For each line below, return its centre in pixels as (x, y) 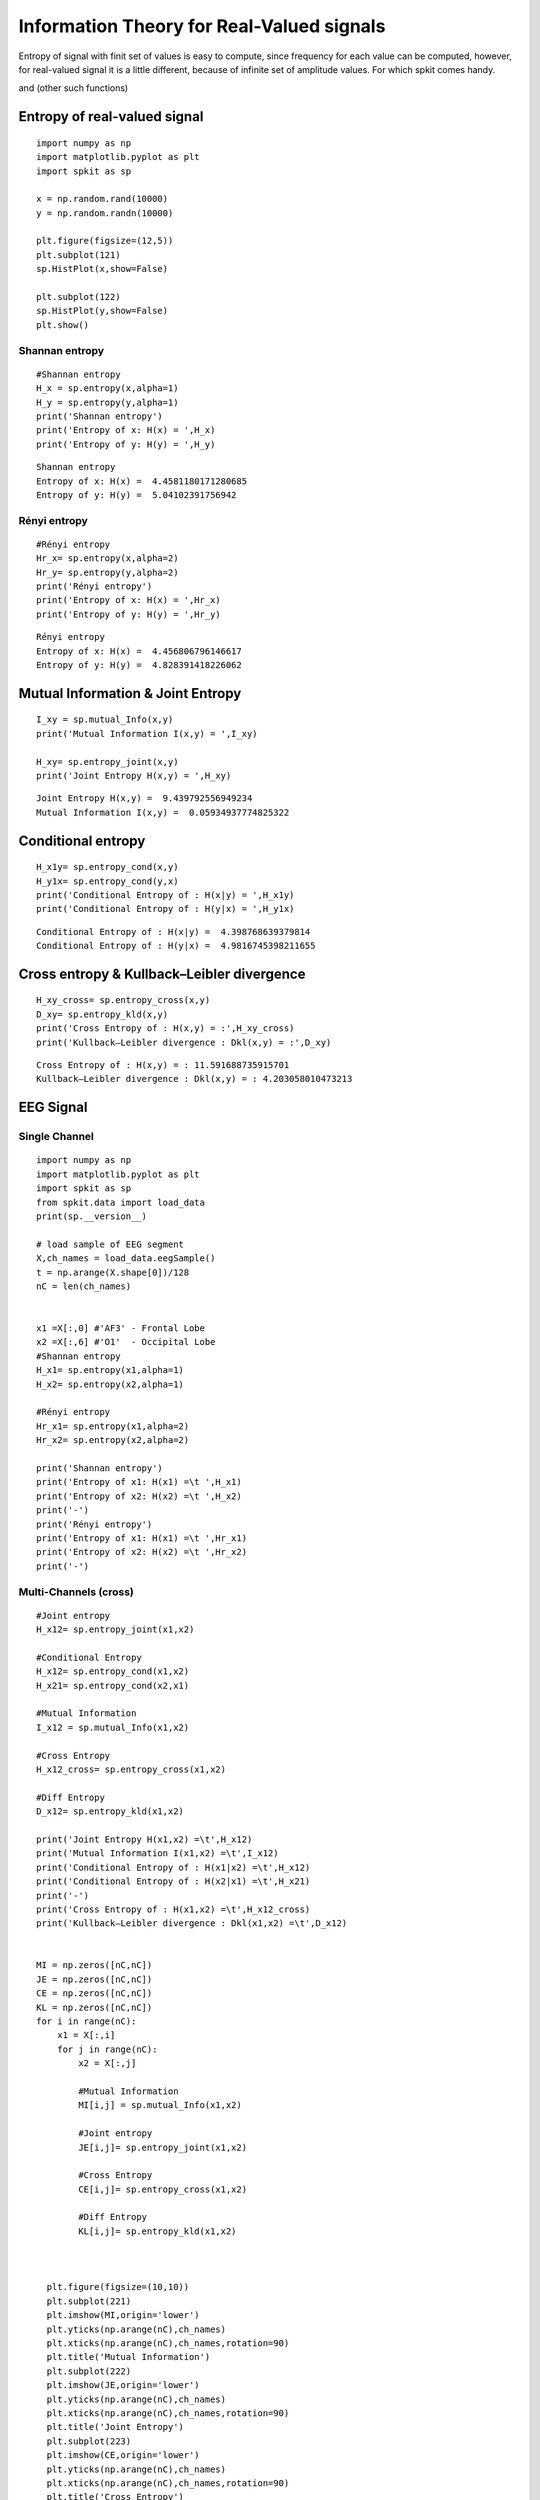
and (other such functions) (73, 88)
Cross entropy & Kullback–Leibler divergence (162, 973)
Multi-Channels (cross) (76, 1592)
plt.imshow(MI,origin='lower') (123, 2315)
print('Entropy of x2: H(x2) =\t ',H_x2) (139, 1496)
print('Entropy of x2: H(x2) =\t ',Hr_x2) (142, 1552)
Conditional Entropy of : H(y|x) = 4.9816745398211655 (176, 946)
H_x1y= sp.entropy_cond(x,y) (107, 867)
